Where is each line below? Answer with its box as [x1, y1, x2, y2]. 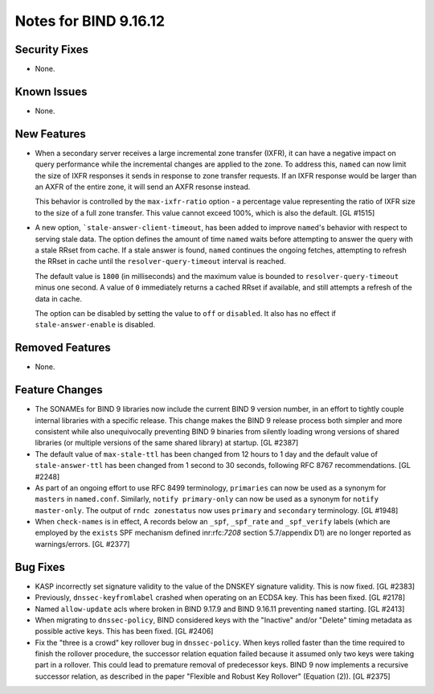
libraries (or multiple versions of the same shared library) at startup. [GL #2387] [35, 438, 299, 448]
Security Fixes [14, 43, 88, 56]
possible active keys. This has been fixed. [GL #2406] [35, 626, 214, 636]
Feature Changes [14, 383, 104, 397]
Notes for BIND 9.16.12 [14, 12, 165, 30]
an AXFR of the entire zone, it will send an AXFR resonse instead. [35, 182, 251, 192]
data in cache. [35, 294, 82, 303]
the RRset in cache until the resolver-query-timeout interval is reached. [35, 257, 286, 266]
